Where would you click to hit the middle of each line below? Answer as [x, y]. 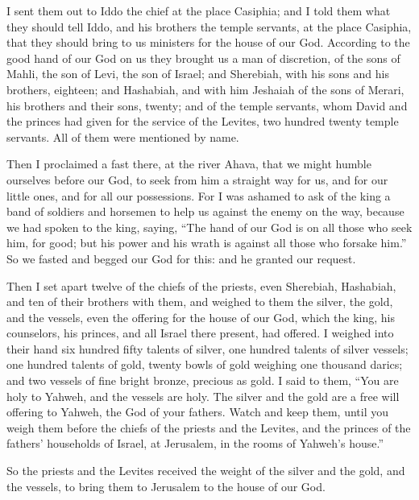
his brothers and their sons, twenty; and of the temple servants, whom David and [207, 105]
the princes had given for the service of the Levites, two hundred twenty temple [203, 121]
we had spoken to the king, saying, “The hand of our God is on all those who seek [209, 227]
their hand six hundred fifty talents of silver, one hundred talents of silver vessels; [207, 348]
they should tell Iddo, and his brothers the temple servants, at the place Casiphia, [209, 26]
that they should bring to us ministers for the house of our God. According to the [208, 42]
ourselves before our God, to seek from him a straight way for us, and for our [197, 179]
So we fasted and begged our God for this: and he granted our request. [181, 258]
